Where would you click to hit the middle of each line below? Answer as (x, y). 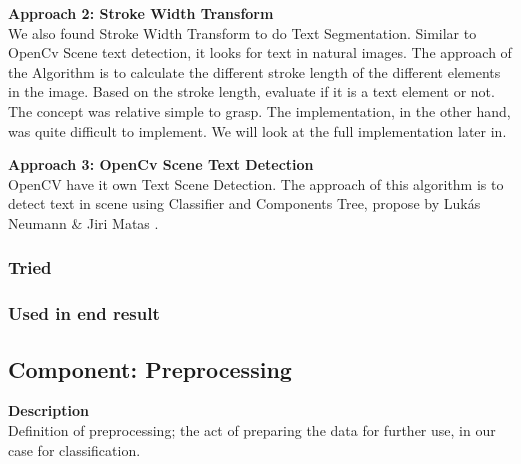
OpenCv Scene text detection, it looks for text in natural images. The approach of (260, 52)
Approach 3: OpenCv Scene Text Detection (161, 164)
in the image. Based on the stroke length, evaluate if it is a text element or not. (251, 91)
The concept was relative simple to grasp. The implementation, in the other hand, (259, 110)
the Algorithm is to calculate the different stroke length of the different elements (254, 71)
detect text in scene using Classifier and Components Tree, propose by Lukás (244, 203)
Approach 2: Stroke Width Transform (141, 13)
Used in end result (84, 313)
